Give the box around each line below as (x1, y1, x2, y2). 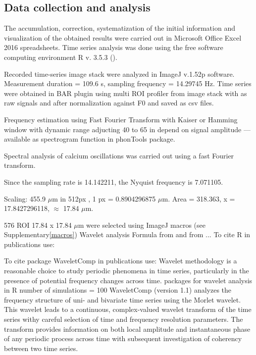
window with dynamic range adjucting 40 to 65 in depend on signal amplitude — (4, 124, 251, 134)
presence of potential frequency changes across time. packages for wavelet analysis (4, 275, 253, 285)
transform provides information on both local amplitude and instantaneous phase (4, 323, 251, 334)
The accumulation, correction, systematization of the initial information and (4, 23, 235, 33)
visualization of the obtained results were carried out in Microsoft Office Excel (4, 32, 242, 43)
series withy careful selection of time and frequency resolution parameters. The (4, 314, 243, 324)
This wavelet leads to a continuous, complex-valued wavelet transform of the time (4, 304, 252, 314)
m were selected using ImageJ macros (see (78, 219, 205, 230)
